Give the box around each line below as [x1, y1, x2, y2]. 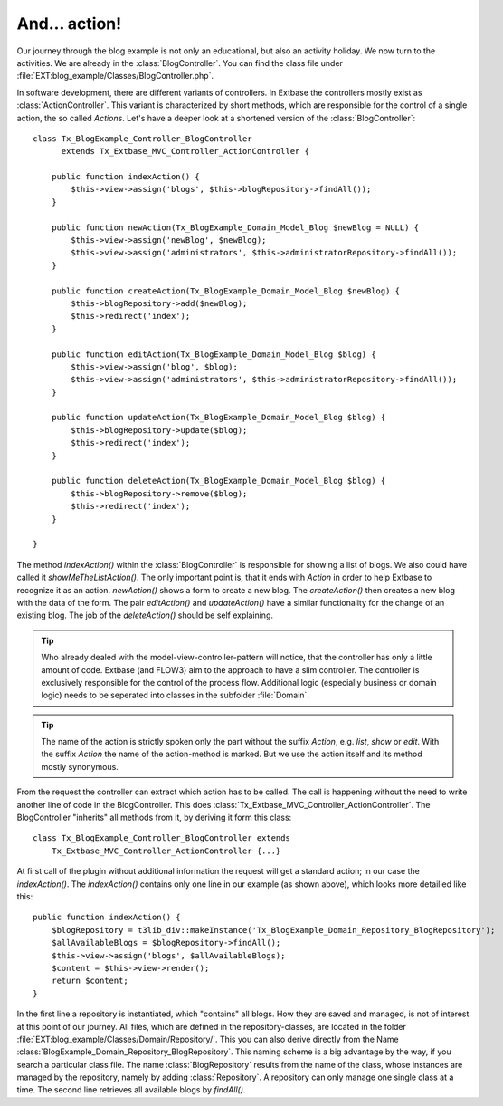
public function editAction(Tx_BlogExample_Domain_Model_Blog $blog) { [51, 349, 376, 360]
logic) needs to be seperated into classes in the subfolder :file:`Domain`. [41, 689, 309, 701]
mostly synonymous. [41, 761, 119, 772]
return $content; [51, 976, 128, 986]
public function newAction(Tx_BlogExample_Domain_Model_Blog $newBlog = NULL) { [51, 222, 420, 233]
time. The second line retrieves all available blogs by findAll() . [16, 1084, 246, 1095]
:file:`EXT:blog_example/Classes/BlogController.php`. [16, 71, 214, 82]
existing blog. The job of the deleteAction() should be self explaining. [16, 610, 273, 620]
